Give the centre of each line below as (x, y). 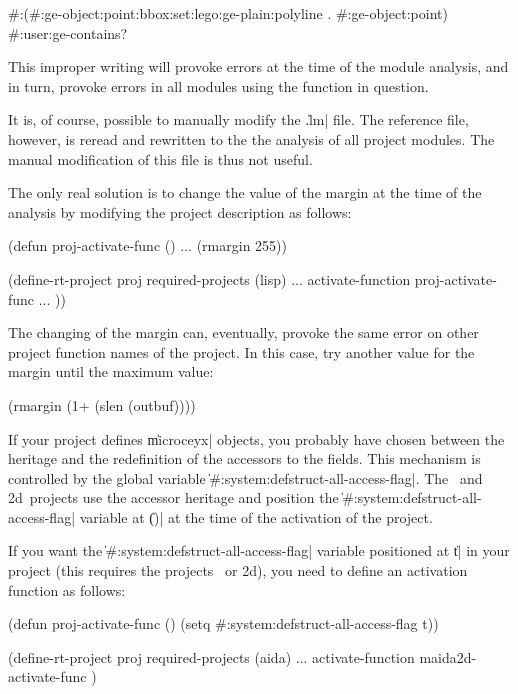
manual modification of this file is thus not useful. (160, 158)
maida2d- (448, 656)
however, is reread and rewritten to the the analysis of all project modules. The (251, 138)
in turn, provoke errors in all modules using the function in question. (218, 85)
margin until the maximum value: (111, 371)
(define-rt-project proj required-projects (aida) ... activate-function (211, 656)
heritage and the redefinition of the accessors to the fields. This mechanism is (244, 458)
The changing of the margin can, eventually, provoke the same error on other (243, 332)
